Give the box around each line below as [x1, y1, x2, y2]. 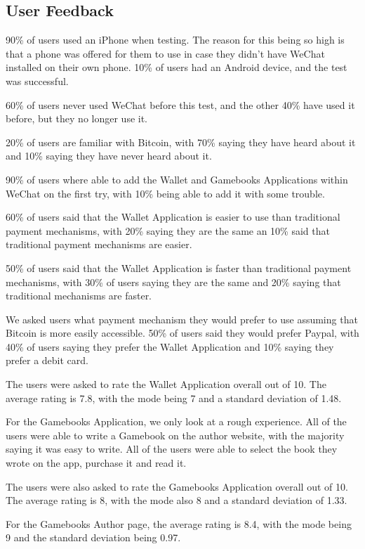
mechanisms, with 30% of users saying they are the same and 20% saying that [6, 274, 341, 289]
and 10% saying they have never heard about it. [6, 148, 212, 163]
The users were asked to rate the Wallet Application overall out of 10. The [6, 377, 326, 392]
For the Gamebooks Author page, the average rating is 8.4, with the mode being [6, 516, 352, 531]
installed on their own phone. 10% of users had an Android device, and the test [6, 60, 347, 75]
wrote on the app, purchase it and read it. [6, 456, 187, 470]
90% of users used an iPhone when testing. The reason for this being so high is [6, 32, 345, 47]
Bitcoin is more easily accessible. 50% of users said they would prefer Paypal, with [6, 325, 359, 340]
